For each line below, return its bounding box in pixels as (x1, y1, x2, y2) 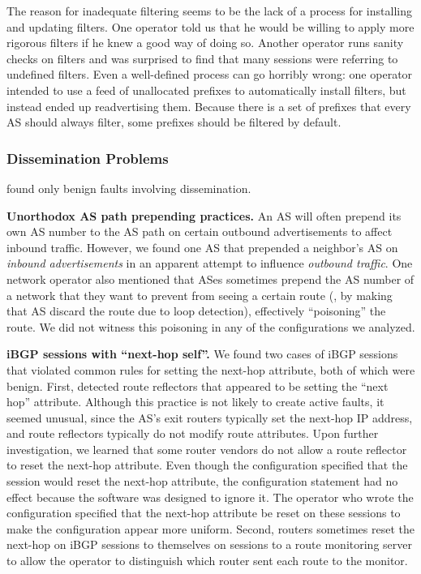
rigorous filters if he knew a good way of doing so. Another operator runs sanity (6, 34, 404, 51)
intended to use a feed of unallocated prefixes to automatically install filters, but (6, 81, 406, 98)
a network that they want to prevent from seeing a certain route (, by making (6, 286, 393, 303)
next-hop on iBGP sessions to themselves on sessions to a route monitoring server (6, 536, 412, 553)
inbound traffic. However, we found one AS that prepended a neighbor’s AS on (6, 238, 398, 255)
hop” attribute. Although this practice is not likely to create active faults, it (6, 393, 384, 410)
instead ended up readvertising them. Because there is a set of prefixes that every (6, 97, 411, 114)
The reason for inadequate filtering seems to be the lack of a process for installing (6, 2, 412, 19)
